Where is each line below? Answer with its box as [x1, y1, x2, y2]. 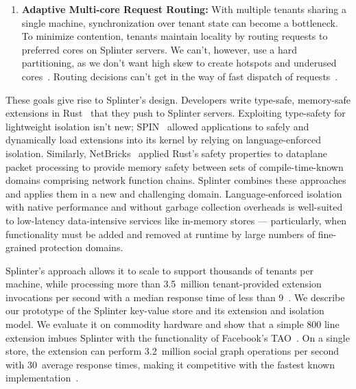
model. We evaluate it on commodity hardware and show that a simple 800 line [5, 317, 340, 331]
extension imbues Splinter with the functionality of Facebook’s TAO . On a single [5, 330, 350, 344]
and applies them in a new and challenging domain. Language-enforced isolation [5, 186, 342, 200]
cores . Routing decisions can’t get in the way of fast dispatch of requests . [21, 69, 338, 83]
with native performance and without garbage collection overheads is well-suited [5, 200, 343, 214]
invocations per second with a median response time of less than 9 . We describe [5, 290, 345, 304]
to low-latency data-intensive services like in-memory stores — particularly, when [5, 213, 347, 227]
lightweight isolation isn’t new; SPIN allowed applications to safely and [5, 119, 309, 133]
